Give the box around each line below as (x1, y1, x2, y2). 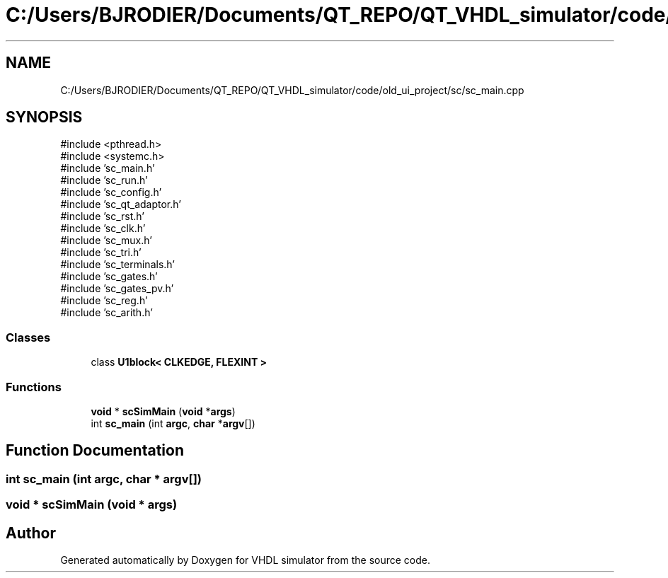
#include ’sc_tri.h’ (60, 246, 142, 259)
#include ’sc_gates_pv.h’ (60, 282, 174, 295)
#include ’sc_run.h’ (60, 174, 148, 187)
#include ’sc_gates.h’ (60, 270, 158, 283)
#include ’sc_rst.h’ (60, 210, 145, 223)
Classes (6, 330, 51, 345)
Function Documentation (6, 441, 184, 460)
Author (6, 524, 56, 542)
